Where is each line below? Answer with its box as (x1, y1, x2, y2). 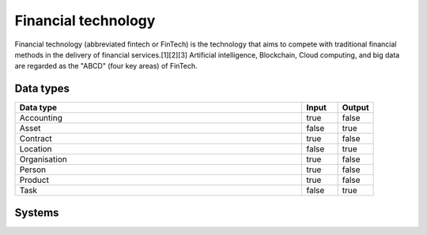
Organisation (19, 154, 67, 165)
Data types (14, 82, 70, 95)
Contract (19, 133, 53, 144)
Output (342, 103, 369, 114)
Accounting (19, 113, 62, 124)
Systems (14, 206, 59, 219)
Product (19, 174, 49, 185)
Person (19, 164, 47, 175)
